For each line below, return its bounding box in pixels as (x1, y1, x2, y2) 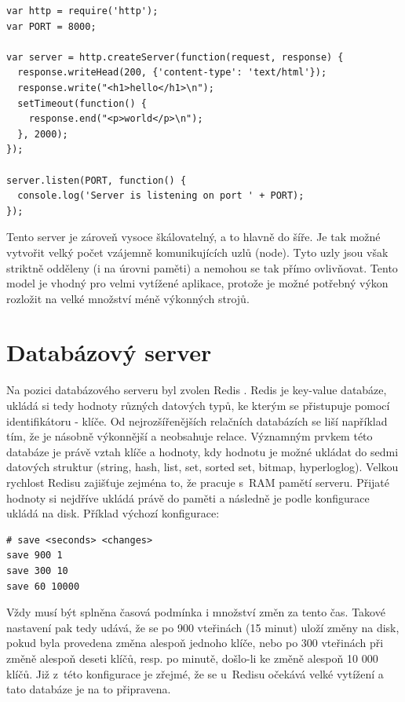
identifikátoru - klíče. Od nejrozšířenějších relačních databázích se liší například (6, 412, 388, 429)
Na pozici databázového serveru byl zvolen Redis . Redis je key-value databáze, (6, 382, 387, 398)
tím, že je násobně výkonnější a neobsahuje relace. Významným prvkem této (6, 428, 373, 444)
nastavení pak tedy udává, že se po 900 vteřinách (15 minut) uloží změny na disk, (6, 619, 400, 635)
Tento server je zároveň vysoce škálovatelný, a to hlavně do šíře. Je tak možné (6, 229, 381, 245)
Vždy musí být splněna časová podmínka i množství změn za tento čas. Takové (6, 604, 385, 620)
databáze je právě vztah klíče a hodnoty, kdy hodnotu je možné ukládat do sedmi (6, 443, 399, 459)
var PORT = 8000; (6, 20, 97, 32)
